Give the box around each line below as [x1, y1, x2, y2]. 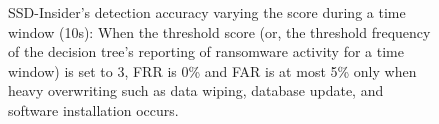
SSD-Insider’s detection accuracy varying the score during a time [8, 2, 406, 22]
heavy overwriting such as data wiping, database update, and [8, 80, 384, 101]
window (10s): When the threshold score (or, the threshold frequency [8, 21, 431, 42]
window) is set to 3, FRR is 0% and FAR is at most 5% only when [8, 60, 417, 81]
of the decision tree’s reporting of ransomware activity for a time [8, 41, 404, 62]
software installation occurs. [8, 99, 179, 120]
